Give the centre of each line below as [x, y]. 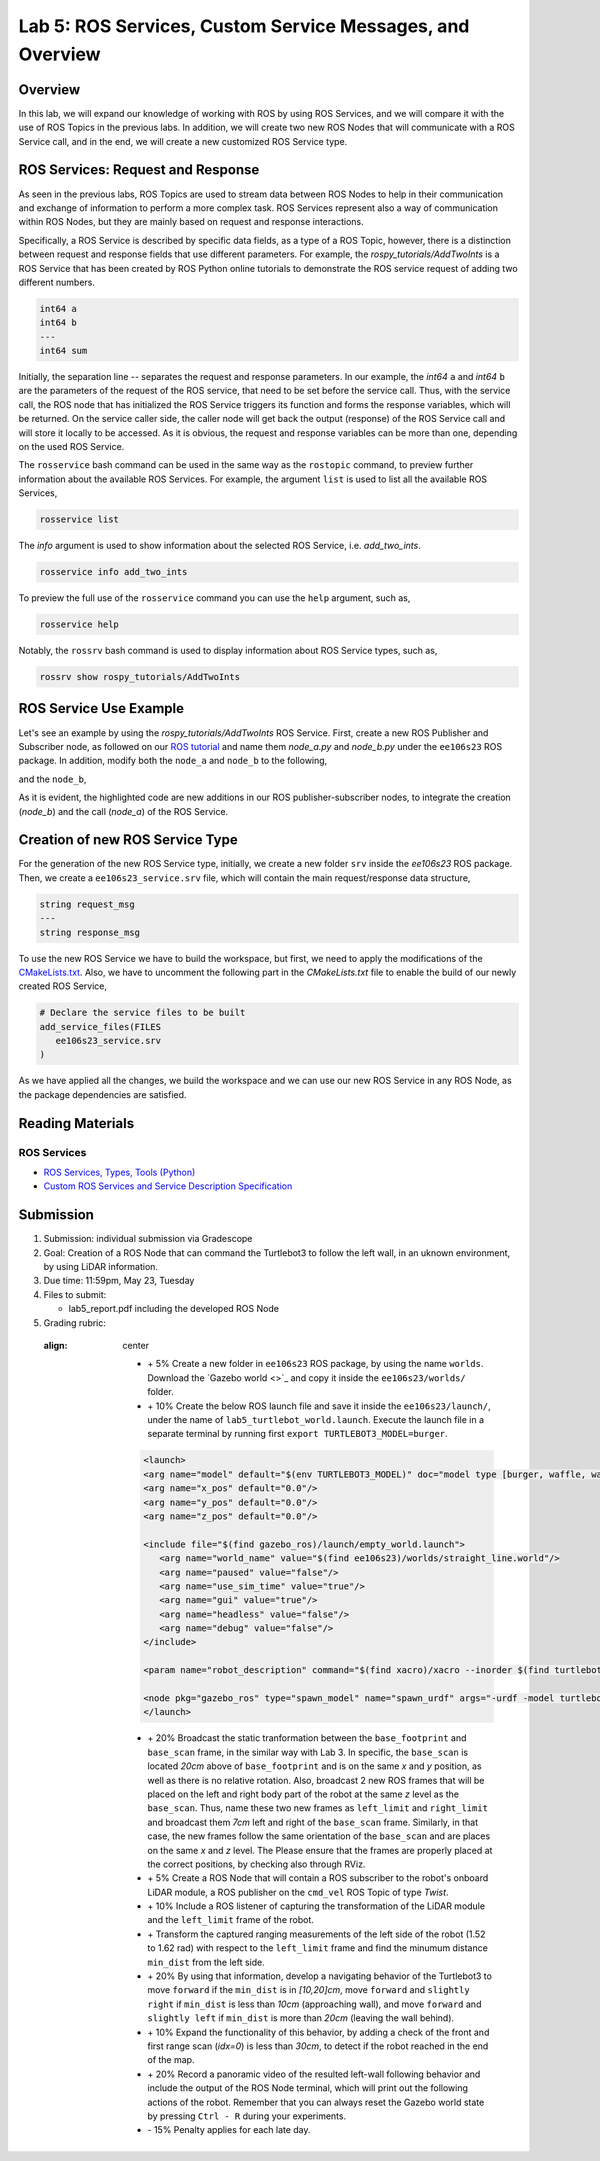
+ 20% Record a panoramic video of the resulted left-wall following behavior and [314, 2074]
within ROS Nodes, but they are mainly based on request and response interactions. [191, 222]
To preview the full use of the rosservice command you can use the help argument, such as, [214, 598]
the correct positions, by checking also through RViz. [256, 1864]
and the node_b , [52, 779]
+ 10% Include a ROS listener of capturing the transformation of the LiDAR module [316, 1906]
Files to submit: [75, 1294]
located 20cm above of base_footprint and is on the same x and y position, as [314, 1766]
